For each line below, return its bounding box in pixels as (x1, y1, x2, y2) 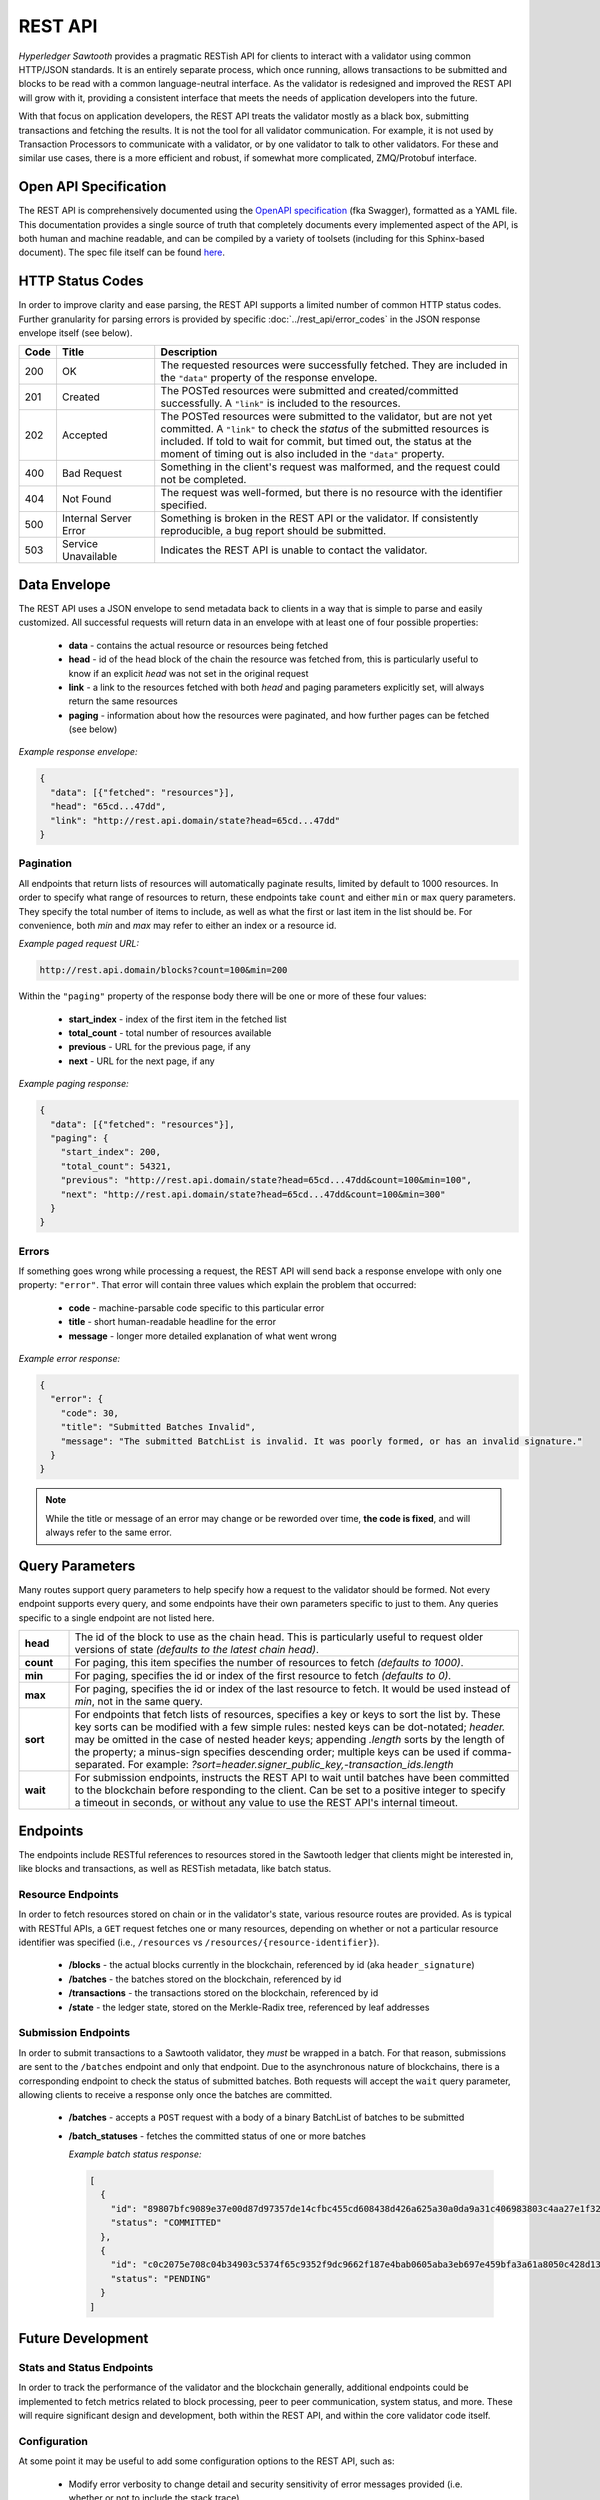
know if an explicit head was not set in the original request (68, 667, 309, 679)
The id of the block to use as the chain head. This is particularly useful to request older (74, 1630, 484, 1644)
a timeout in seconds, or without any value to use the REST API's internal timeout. (74, 1796, 459, 1810)
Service (61, 537, 99, 551)
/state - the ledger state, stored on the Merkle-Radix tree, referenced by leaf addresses (68, 2001, 430, 2013)
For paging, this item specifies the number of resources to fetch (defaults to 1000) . (74, 1656, 464, 1670)
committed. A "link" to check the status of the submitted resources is (160, 422, 490, 436)
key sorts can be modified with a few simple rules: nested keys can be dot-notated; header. (74, 1720, 506, 1734)
